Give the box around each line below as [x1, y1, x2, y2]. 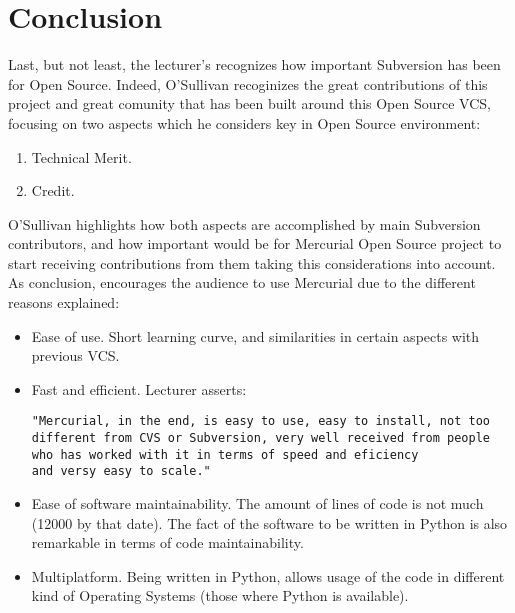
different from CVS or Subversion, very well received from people [31, 431, 490, 446]
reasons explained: [8, 292, 120, 313]
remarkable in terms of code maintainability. [31, 532, 304, 553]
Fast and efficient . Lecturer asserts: [31, 378, 247, 399]
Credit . [31, 180, 75, 201]
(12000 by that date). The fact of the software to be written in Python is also [31, 512, 508, 533]
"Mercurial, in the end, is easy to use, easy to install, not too [31, 414, 490, 429]
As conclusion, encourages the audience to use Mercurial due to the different [8, 272, 476, 293]
